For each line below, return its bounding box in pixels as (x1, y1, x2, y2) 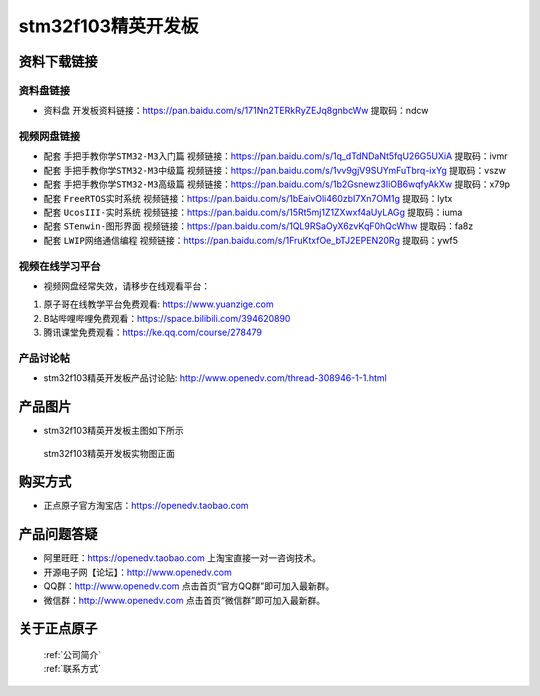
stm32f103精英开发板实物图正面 (43, 447, 175, 459)
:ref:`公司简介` (43, 648, 102, 660)
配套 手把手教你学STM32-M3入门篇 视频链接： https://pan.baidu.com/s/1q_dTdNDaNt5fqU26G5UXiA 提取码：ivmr (43, 150, 509, 162)
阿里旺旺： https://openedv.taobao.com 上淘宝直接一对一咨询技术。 (43, 552, 322, 564)
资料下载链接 (18, 53, 98, 70)
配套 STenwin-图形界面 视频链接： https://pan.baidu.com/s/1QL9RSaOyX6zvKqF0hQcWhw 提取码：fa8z (43, 220, 474, 232)
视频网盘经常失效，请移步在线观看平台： (43, 280, 210, 292)
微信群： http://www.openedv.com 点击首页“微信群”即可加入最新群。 (43, 594, 325, 606)
